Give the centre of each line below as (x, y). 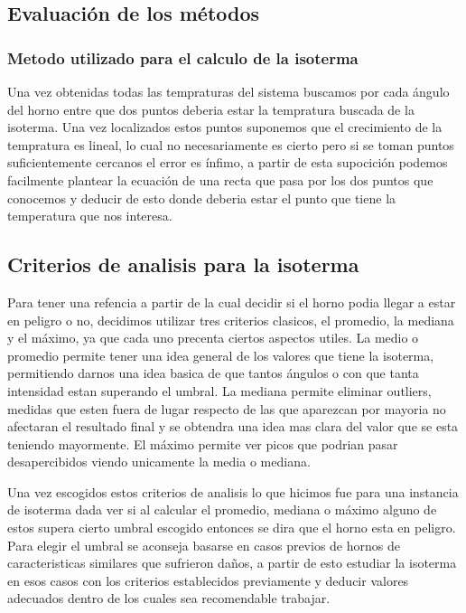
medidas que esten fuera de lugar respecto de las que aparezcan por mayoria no (227, 408)
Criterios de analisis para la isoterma (183, 264)
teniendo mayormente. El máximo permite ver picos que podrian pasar (203, 443)
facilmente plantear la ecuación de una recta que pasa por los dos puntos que (220, 179)
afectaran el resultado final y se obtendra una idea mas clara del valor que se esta (233, 426)
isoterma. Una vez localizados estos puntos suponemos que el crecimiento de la (225, 127)
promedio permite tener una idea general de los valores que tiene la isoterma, (221, 355)
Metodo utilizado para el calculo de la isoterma (183, 57)
